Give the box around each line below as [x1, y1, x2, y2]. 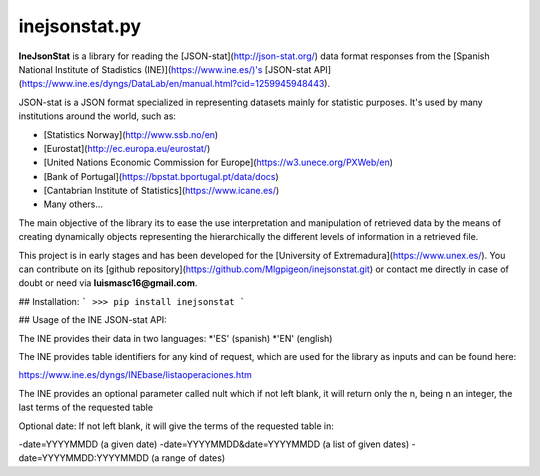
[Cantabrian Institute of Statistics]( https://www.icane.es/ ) [43, 185, 280, 197]
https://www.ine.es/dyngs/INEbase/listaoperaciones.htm [18, 369, 252, 381]
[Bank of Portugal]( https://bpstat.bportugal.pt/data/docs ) [43, 170, 279, 182]
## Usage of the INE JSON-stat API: [18, 314, 167, 326]
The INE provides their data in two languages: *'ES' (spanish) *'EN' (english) [18, 332, 333, 344]
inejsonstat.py [18, 15, 142, 37]
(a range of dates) [150, 452, 225, 464]
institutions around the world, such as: [18, 110, 177, 122]
